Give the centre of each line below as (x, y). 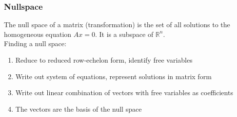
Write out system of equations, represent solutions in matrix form (113, 76)
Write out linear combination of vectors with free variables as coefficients (124, 92)
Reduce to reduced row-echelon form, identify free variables (104, 60)
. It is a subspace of (124, 34)
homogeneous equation (38, 34)
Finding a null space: (35, 43)
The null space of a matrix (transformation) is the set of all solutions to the (117, 25)
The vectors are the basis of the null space (79, 109)
